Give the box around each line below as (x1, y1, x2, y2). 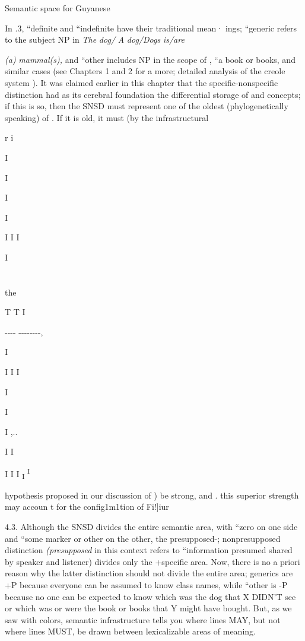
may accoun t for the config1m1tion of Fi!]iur (5, 500, 169, 513)
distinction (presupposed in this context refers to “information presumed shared (5, 544, 293, 556)
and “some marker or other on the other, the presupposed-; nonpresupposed (5, 532, 281, 544)
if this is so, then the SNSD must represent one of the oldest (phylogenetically (5, 100, 288, 112)
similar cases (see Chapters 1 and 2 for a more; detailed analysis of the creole (5, 65, 285, 77)
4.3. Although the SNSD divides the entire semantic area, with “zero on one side (5, 521, 298, 532)
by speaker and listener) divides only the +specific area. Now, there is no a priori (5, 555, 300, 567)
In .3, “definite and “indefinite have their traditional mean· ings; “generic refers (5, 21, 297, 34)
